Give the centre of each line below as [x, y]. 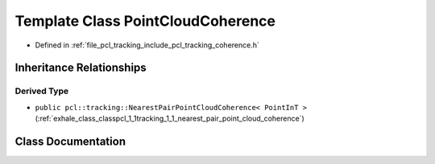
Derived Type [41, 91]
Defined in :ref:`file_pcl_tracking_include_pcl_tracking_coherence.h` [147, 45]
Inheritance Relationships [81, 68]
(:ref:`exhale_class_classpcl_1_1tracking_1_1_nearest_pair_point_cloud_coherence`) [170, 119]
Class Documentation [70, 141]
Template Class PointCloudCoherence [145, 21]
